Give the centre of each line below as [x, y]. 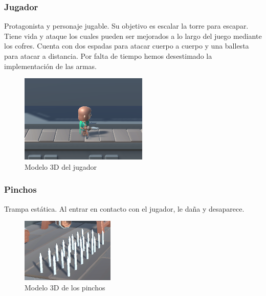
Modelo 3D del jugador [61, 166]
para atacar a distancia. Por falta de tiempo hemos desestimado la [108, 56]
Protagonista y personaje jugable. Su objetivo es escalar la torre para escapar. [126, 26]
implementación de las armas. [51, 66]
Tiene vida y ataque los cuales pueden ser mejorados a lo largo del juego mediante [133, 36]
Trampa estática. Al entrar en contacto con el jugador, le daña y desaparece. [124, 208]
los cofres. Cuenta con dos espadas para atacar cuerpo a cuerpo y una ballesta [127, 46]
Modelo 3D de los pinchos [65, 287]
